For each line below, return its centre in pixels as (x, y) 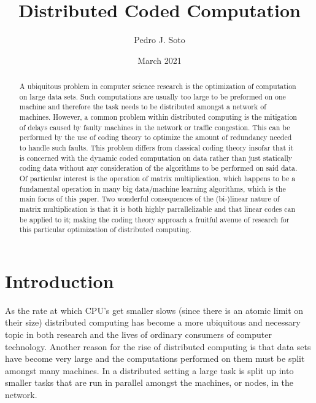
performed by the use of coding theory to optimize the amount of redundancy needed (156, 137)
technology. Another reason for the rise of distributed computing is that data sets (158, 346)
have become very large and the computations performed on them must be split (155, 358)
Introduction (60, 280)
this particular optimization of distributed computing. (105, 229)
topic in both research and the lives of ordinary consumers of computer (138, 335)
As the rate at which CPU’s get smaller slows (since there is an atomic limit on (154, 310)
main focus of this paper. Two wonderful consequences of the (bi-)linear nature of (149, 199)
